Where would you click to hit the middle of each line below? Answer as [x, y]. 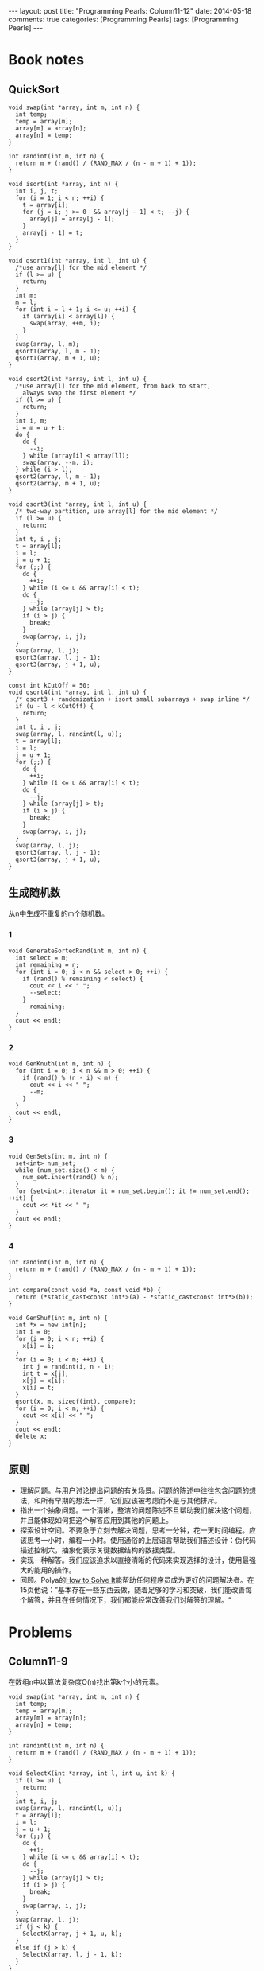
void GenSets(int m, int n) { [58, 1156]
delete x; [31, 1436]
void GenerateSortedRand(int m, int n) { [78, 951]
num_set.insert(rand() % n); [71, 1177]
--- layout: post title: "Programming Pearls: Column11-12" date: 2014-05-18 [130, 11]
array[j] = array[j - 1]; [72, 219]
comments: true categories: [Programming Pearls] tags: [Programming [123, 19]
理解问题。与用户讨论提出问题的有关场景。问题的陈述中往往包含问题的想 [138, 1490]
